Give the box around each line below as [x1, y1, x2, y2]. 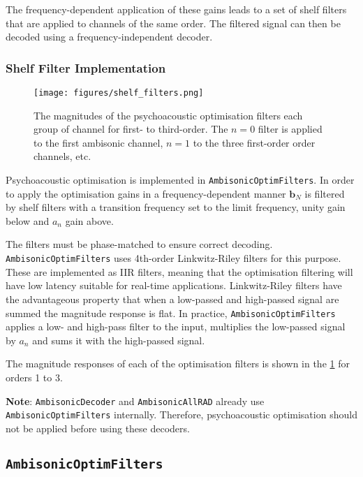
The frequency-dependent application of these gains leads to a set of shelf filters [6, 2, 347, 16]
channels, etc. [34, 149, 91, 163]
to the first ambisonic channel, [34, 135, 163, 149]
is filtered [304, 186, 345, 200]
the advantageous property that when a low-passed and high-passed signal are [6, 291, 339, 306]
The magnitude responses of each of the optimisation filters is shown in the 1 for [6, 356, 350, 371]
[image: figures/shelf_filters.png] [34, 88, 204, 98]
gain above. [65, 213, 114, 228]
